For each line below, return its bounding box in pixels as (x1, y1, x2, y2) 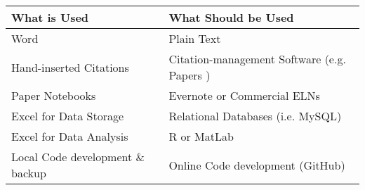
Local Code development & (11, 148, 145, 165)
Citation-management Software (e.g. (168, 51, 346, 67)
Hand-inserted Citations (11, 58, 129, 75)
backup (11, 165, 46, 181)
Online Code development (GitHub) (168, 156, 345, 173)
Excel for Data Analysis (11, 128, 128, 144)
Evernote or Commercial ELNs (168, 87, 320, 103)
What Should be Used (168, 9, 294, 25)
